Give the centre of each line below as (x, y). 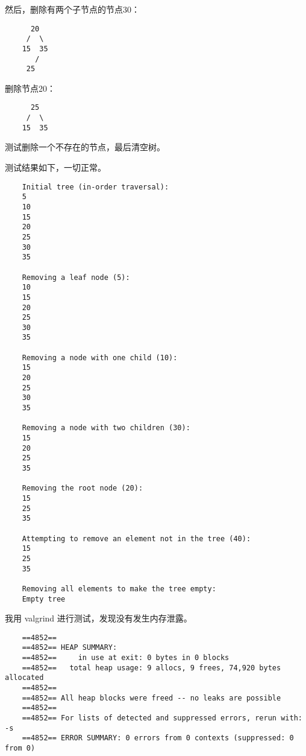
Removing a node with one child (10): (100, 357)
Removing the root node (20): (83, 488)
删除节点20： (30, 88)
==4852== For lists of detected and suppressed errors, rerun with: (162, 718)
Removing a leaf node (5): (76, 277)
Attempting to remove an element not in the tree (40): (136, 538)
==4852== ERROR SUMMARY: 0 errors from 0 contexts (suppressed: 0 (158, 738)
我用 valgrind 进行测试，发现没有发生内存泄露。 (98, 618)
